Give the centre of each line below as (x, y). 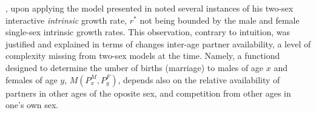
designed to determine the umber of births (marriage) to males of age (135, 67)
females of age (32, 79)
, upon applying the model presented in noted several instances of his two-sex (150, 8)
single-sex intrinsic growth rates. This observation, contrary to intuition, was (148, 32)
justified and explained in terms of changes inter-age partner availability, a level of (158, 43)
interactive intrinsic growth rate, (66, 20)
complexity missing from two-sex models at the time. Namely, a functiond (143, 56)
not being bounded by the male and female (220, 20)
